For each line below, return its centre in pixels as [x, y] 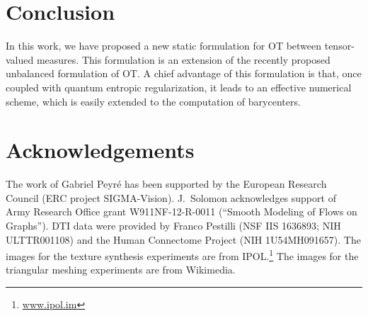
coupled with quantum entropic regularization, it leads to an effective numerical [179, 87]
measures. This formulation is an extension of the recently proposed [183, 59]
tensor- [339, 46]
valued [20, 59]
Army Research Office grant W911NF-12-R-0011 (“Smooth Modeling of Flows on [182, 211]
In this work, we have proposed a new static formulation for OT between [164, 46]
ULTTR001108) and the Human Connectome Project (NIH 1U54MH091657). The [183, 239]
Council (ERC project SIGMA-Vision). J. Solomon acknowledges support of [171, 197]
